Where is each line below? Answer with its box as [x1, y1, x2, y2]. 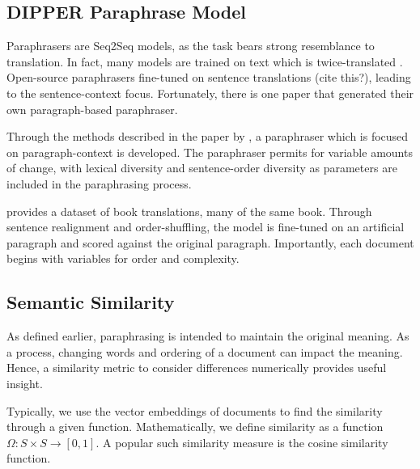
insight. [6, 374, 43, 391]
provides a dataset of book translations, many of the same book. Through [6, 202, 372, 219]
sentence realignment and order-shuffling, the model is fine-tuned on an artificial [6, 218, 405, 235]
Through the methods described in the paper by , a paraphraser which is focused [6, 128, 409, 145]
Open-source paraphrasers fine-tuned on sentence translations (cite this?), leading [6, 69, 411, 86]
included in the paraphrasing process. [6, 175, 192, 192]
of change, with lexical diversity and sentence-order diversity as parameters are [6, 159, 397, 176]
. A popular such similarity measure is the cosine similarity [95, 433, 388, 450]
